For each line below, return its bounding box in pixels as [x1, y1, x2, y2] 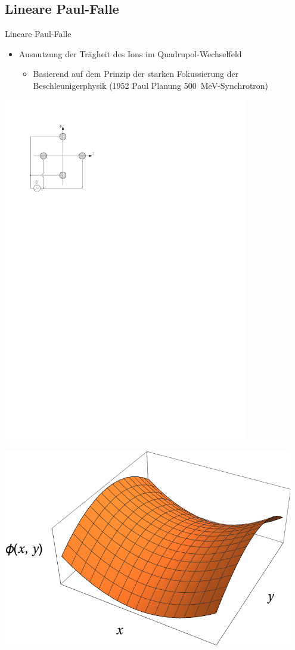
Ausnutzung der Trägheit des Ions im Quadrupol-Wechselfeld [18, 47, 242, 60]
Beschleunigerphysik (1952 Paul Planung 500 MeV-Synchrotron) [33, 79, 269, 91]
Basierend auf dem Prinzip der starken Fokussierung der [33, 67, 239, 80]
